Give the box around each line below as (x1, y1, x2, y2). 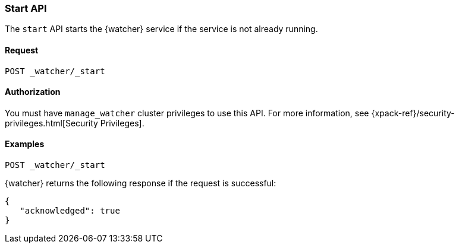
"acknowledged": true (20, 206, 120, 216)
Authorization (5, 87, 61, 97)
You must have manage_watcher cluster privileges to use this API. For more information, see (5, 107, 369, 118)
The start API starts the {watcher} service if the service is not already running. (5, 24, 318, 34)
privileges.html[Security (5, 117, 98, 128)
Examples (5, 139, 45, 150)
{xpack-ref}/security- (371, 107, 455, 118)
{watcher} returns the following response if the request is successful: (5, 178, 276, 189)
